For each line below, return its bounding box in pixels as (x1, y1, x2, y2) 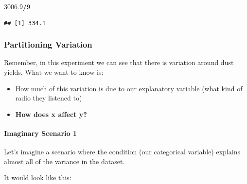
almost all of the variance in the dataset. (4, 156, 125, 166)
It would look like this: (4, 172, 71, 183)
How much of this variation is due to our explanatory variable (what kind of (15, 83, 243, 93)
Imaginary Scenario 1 (4, 128, 77, 138)
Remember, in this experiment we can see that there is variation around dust (4, 57, 234, 67)
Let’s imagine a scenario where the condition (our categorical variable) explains (4, 147, 240, 157)
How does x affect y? (15, 109, 87, 119)
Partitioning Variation (4, 38, 92, 50)
